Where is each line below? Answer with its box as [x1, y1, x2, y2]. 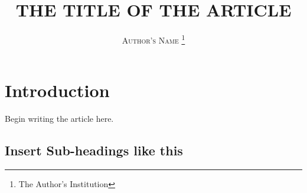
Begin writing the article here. [5, 112, 114, 125]
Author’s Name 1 [122, 32, 185, 46]
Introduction [5, 78, 110, 102]
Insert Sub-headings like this [5, 141, 183, 159]
